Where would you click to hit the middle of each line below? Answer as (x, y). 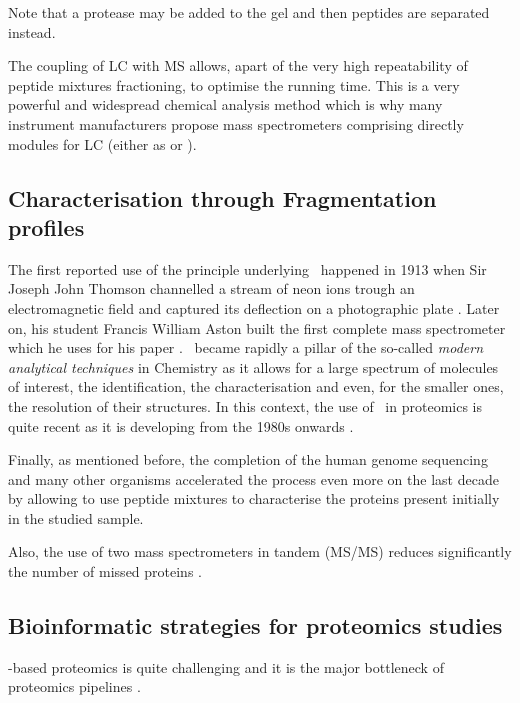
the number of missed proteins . (105, 571)
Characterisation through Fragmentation (222, 197)
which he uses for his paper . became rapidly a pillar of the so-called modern (246, 347)
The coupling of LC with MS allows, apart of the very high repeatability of (238, 65)
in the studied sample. (76, 517)
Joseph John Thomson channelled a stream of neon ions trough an (211, 288)
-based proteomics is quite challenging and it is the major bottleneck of (226, 666)
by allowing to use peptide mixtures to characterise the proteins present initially (254, 498)
